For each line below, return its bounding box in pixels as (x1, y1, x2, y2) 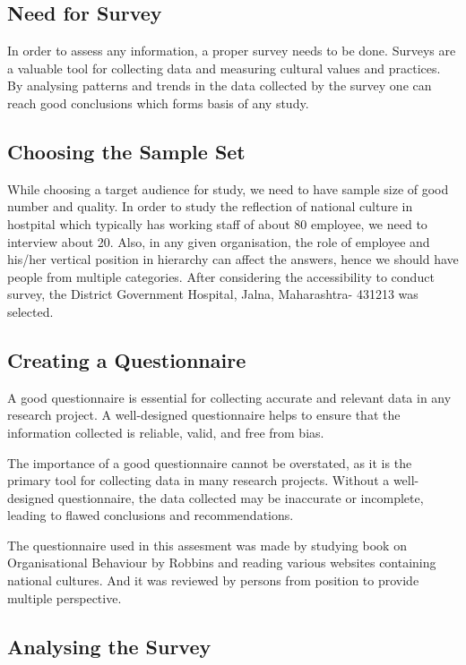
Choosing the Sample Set (7, 137, 246, 165)
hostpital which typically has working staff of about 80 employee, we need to (7, 214, 427, 233)
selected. (7, 302, 54, 320)
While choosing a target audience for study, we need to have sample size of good (7, 179, 449, 198)
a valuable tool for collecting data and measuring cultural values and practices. (7, 58, 441, 77)
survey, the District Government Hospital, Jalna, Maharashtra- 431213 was (7, 285, 419, 303)
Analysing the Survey (7, 632, 211, 660)
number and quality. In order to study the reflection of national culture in (7, 197, 413, 216)
